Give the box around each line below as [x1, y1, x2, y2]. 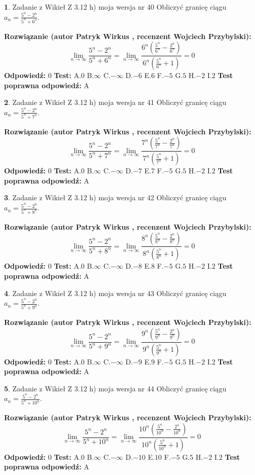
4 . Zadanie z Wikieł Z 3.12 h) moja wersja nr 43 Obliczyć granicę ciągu [4, 287, 227, 298]
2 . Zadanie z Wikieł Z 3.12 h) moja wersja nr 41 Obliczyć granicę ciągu [4, 97, 227, 107]
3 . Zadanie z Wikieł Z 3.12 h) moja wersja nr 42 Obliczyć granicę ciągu [4, 192, 227, 203]
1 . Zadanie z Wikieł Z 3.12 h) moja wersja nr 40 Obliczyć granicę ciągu [4, 2, 227, 12]
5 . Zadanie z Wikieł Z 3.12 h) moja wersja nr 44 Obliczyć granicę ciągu [4, 383, 227, 393]
